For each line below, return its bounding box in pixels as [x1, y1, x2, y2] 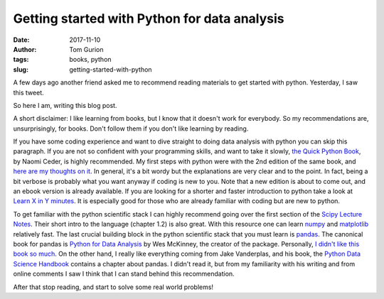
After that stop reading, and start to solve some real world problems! [13, 283, 213, 291]
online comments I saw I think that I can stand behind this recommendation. [13, 270, 235, 278]
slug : [13, 65, 28, 74]
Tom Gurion [69, 45, 104, 53]
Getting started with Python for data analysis [13, 11, 284, 26]
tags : [13, 55, 29, 64]
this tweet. [13, 88, 44, 97]
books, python [69, 55, 112, 64]
